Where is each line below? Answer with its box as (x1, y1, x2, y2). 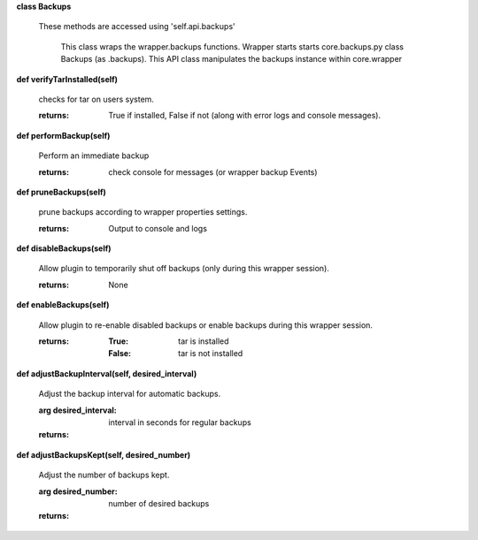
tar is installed (178, 336, 229, 346)
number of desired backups (108, 498, 210, 508)
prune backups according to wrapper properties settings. (38, 207, 248, 217)
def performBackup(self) (16, 130, 111, 141)
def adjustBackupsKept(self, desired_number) (16, 449, 191, 460)
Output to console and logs (108, 223, 208, 233)
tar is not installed (178, 348, 243, 359)
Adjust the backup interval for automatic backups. (38, 389, 221, 399)
